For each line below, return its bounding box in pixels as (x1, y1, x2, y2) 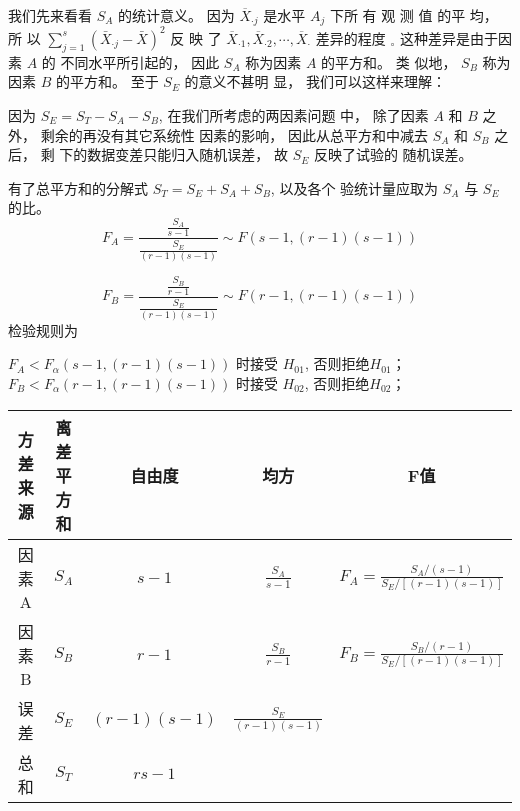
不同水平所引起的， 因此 (60, 51, 220, 72)
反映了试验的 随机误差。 (313, 144, 473, 165)
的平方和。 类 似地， (321, 51, 457, 72)
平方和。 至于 (69, 71, 159, 92)
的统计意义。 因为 (118, 5, 235, 25)
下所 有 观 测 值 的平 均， (329, 5, 498, 25)
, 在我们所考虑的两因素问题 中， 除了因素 (158, 104, 429, 125)
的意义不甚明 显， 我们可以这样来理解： (184, 71, 446, 92)
